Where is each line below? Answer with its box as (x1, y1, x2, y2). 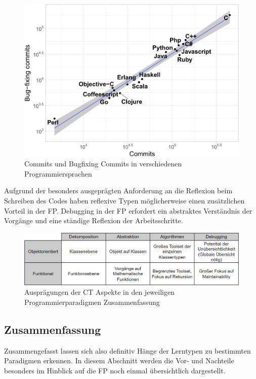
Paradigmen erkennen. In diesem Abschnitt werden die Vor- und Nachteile (4, 355, 234, 366)
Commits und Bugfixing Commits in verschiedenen (24, 158, 182, 169)
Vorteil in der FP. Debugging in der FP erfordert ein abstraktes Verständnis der (4, 205, 252, 216)
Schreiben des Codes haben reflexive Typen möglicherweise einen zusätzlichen (4, 195, 245, 205)
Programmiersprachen (24, 168, 92, 179)
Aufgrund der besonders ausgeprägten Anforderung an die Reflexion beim (4, 185, 233, 196)
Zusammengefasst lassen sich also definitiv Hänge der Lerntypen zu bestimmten (4, 345, 251, 356)
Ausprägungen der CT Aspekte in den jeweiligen (24, 287, 175, 297)
